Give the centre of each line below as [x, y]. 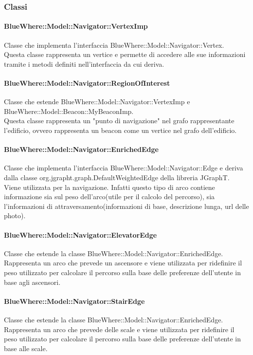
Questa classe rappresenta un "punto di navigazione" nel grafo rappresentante [119, 121]
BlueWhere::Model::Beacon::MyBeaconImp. [69, 111]
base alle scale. [26, 348]
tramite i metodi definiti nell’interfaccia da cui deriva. [84, 64]
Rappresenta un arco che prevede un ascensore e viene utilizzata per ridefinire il [123, 263]
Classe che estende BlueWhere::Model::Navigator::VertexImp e [97, 102]
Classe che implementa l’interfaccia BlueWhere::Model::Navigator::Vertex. [114, 45]
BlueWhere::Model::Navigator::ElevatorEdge [81, 234]
